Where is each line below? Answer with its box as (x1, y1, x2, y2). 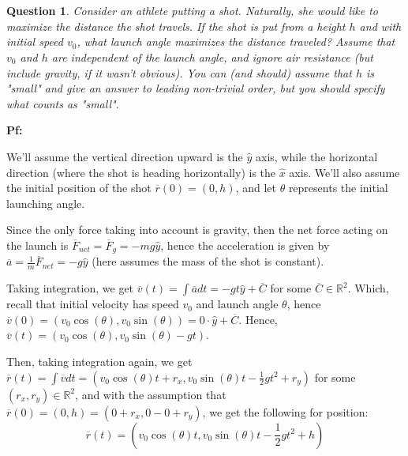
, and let (235, 179, 276, 196)
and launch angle (196, 296, 279, 312)
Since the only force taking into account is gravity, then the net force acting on (6, 221, 388, 238)
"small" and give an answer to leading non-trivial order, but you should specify (6, 80, 385, 96)
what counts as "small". (6, 95, 119, 111)
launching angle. (6, 194, 85, 211)
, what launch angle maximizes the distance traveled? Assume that (77, 33, 395, 50)
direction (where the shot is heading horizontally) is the (6, 164, 276, 180)
